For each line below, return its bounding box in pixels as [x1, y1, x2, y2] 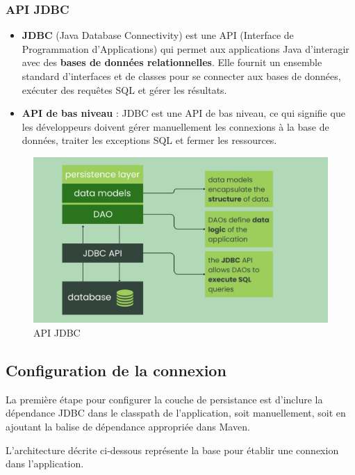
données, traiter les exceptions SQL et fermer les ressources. [22, 133, 277, 147]
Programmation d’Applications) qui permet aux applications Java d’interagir [22, 41, 349, 56]
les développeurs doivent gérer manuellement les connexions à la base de [22, 119, 329, 134]
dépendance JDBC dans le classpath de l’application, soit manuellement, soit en [6, 405, 346, 420]
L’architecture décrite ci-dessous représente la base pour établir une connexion [6, 442, 339, 457]
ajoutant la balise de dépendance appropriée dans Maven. [6, 419, 250, 434]
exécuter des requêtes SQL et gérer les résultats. [22, 82, 227, 97]
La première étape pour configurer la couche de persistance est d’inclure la [6, 392, 323, 406]
